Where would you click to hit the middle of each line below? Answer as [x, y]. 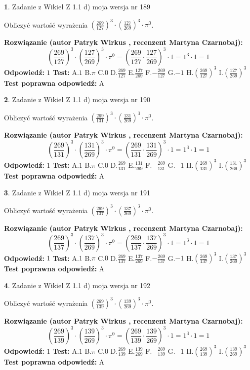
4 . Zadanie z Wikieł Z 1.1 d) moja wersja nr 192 [77, 285]
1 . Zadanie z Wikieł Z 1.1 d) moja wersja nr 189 [77, 6]
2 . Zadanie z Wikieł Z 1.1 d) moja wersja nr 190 [77, 99]
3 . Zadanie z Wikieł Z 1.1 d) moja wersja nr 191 [77, 192]
